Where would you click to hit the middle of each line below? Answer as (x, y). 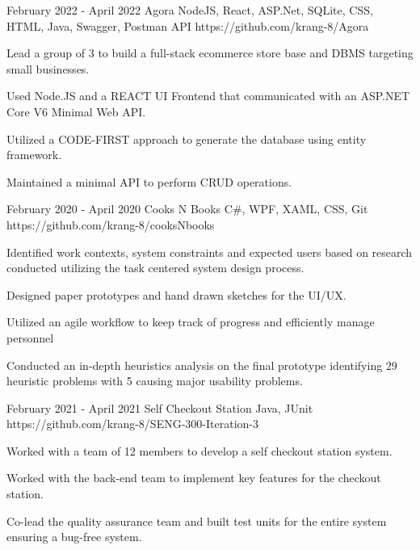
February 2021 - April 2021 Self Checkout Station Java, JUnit (160, 407)
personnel (30, 337)
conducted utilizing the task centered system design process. (155, 268)
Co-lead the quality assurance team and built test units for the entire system (197, 521)
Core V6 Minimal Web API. (76, 111)
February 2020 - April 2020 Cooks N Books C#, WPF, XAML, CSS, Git (187, 209)
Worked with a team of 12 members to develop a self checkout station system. (199, 450)
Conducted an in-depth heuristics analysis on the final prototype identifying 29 (202, 365)
